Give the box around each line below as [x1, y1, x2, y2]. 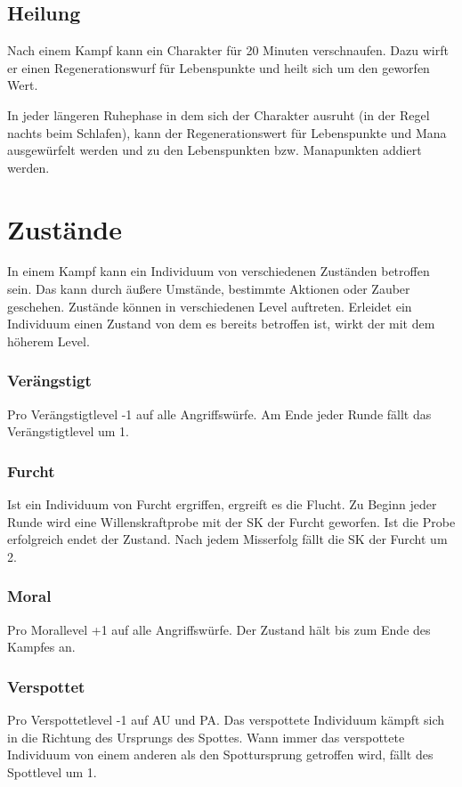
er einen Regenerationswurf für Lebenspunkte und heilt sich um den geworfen [7, 58, 430, 77]
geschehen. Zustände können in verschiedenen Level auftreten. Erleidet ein [7, 296, 412, 315]
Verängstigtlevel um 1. [7, 422, 130, 441]
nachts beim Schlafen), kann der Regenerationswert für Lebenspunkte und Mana [7, 123, 447, 142]
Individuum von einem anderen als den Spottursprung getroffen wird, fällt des [7, 745, 434, 764]
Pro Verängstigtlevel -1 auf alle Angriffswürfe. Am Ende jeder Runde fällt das [7, 404, 432, 423]
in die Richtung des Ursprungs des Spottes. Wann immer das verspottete [7, 727, 405, 746]
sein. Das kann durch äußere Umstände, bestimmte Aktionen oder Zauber [7, 280, 410, 298]
